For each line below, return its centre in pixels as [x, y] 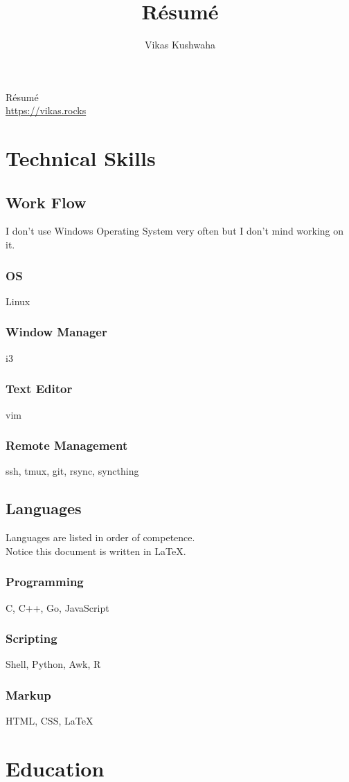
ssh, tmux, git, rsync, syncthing [72, 471]
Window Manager [56, 332]
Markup [28, 694]
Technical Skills [81, 158]
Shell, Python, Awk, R [53, 664]
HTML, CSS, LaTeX [50, 721]
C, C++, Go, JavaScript [57, 607]
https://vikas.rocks [46, 110]
